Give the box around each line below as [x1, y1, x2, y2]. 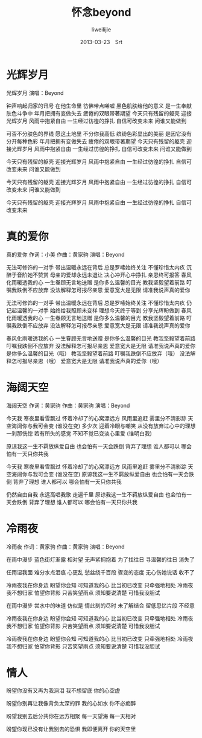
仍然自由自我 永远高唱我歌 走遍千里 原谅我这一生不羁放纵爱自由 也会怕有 [6, 490, 187, 498]
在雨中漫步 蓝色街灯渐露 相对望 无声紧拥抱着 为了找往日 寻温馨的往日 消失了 [6, 556, 195, 563]
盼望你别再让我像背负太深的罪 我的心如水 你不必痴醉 [6, 700, 136, 707]
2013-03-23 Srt [80, 38, 122, 45]
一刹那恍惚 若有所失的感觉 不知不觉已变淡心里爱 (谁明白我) [6, 429, 153, 437]
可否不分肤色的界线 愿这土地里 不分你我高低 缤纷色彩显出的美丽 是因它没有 [6, 130, 192, 137]
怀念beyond [71, 5, 131, 19]
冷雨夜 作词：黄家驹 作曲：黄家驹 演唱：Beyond [6, 543, 125, 550]
